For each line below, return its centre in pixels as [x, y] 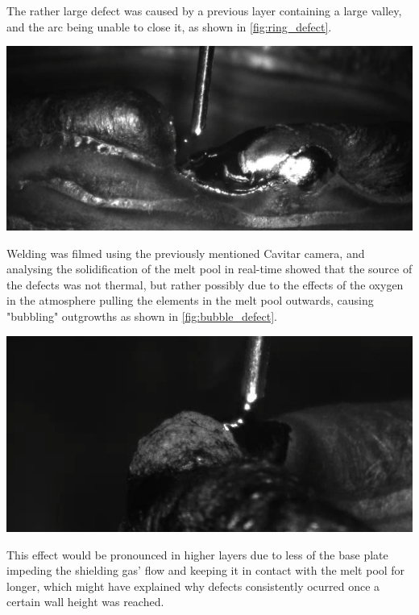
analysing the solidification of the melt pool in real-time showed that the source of [209, 269]
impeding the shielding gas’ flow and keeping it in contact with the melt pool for [206, 570]
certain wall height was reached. [85, 602]
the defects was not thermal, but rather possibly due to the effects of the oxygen [205, 284]
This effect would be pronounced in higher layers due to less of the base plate [197, 554]
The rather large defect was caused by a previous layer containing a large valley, [204, 10]
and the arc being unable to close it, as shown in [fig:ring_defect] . [169, 26]
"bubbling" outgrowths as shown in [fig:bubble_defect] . [142, 316]
